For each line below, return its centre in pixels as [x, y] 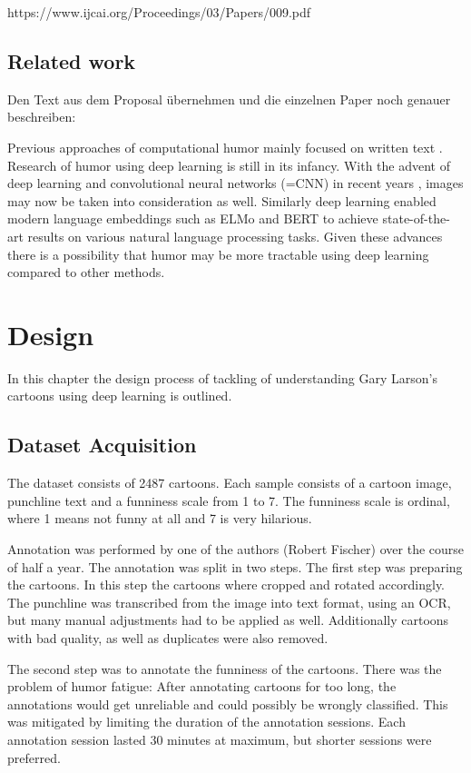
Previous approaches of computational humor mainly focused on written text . [225, 147]
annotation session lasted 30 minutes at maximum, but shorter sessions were [220, 739]
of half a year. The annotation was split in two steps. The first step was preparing [235, 566]
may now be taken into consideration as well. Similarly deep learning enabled [222, 200]
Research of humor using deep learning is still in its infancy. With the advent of [229, 165]
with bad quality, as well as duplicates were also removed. [168, 638]
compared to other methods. [86, 272]
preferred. [34, 757]
